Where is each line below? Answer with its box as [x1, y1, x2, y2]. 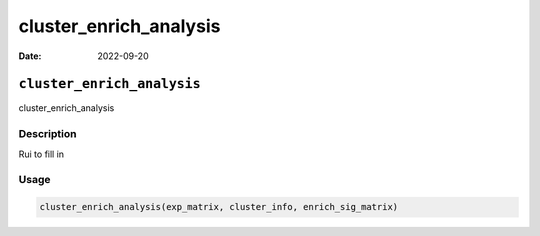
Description [18, 127, 77, 141]
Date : [18, 50, 42, 62]
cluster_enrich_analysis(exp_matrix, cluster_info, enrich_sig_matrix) [39, 201, 399, 213]
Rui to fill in [18, 148, 65, 160]
